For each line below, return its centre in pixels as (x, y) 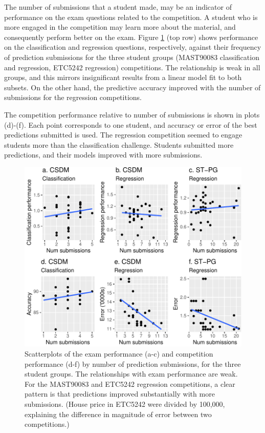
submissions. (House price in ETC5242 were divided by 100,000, (125, 404)
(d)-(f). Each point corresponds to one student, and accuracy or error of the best (131, 124)
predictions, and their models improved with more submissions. (103, 155)
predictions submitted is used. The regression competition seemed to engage (123, 135)
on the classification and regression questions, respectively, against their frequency (133, 47)
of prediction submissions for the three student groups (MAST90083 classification (132, 57)
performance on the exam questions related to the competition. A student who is (131, 17)
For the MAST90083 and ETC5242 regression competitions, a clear (130, 383)
